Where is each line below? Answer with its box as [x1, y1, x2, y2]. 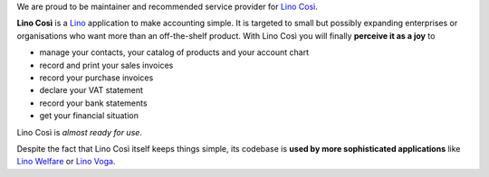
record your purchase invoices [39, 72, 154, 83]
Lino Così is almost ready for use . [16, 126, 142, 137]
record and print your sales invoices [39, 60, 174, 70]
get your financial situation [39, 110, 139, 121]
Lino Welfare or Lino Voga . [16, 156, 116, 167]
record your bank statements [39, 98, 149, 108]
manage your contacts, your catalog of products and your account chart [39, 47, 310, 58]
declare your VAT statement [39, 85, 144, 96]
